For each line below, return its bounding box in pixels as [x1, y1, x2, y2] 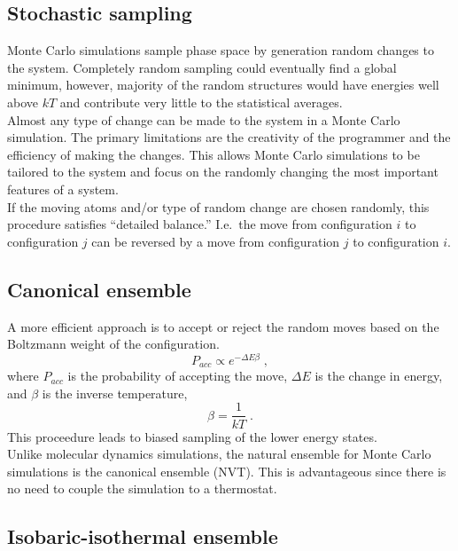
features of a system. [7, 179, 119, 198]
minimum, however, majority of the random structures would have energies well [7, 75, 439, 94]
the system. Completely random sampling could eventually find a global [7, 58, 397, 76]
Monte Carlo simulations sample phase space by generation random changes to [7, 41, 434, 59]
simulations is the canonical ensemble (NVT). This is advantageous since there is [7, 461, 446, 480]
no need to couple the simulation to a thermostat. [7, 479, 277, 498]
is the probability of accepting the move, [67, 366, 288, 385]
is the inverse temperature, [42, 383, 188, 402]
